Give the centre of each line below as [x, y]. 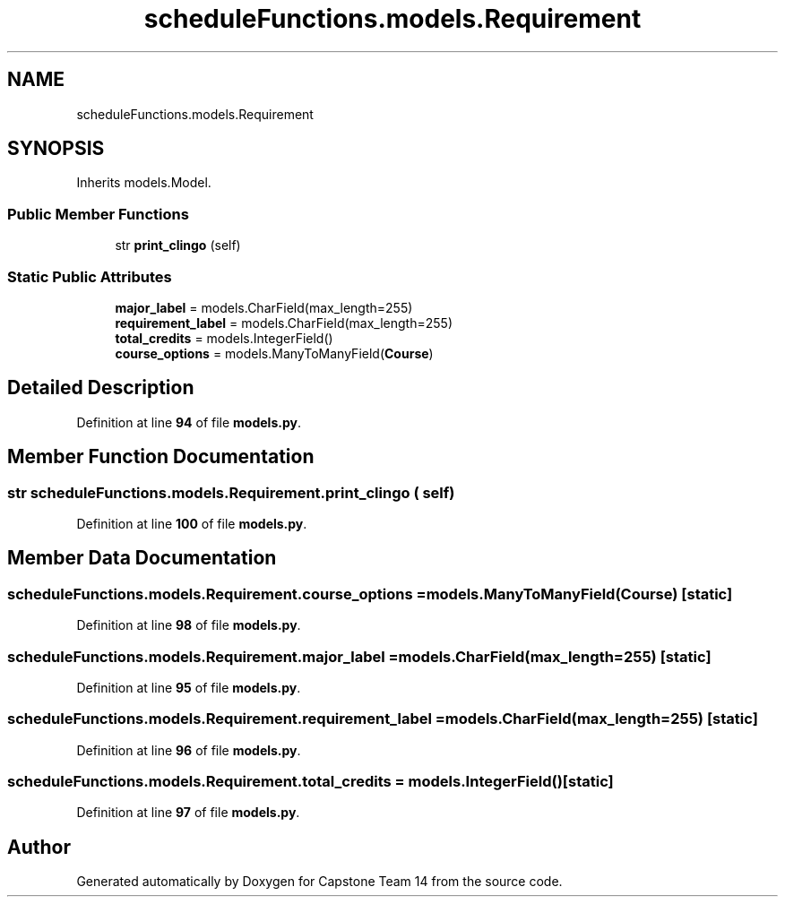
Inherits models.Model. [144, 183]
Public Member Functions [98, 214]
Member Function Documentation [161, 457]
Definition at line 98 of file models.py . [189, 625]
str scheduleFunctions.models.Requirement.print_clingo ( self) [231, 492]
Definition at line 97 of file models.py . [188, 813]
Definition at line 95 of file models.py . [189, 687]
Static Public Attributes [90, 276]
